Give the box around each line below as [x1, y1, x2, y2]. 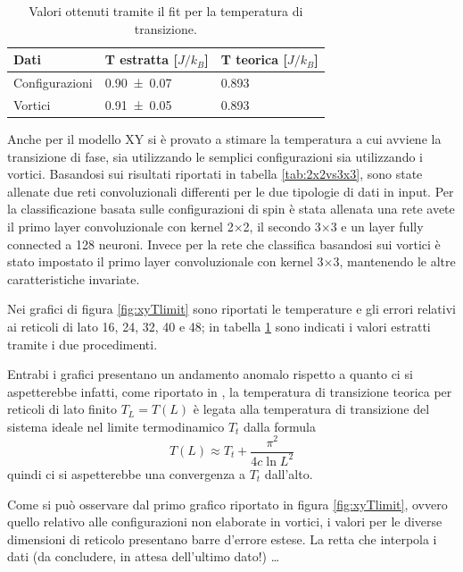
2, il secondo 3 [243, 216, 321, 235]
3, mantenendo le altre [333, 252, 456, 271]
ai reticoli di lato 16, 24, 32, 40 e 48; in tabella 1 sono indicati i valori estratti [7, 316, 431, 335]
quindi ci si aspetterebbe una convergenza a [7, 464, 246, 483]
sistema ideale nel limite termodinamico [7, 416, 225, 435]
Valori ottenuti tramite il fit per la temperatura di [29, 2, 303, 20]
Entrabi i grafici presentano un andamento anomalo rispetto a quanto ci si [7, 365, 413, 383]
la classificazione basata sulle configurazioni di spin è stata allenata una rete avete [7, 199, 455, 218]
